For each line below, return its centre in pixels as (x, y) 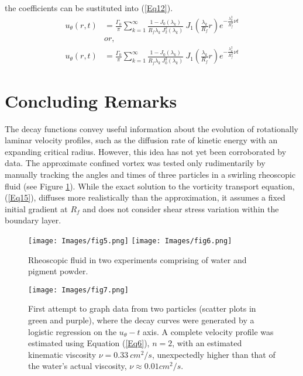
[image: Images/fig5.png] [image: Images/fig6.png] (130, 241)
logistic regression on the (73, 331)
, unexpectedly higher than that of (214, 354)
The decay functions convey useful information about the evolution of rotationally (151, 128)
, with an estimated (207, 343)
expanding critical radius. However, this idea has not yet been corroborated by (146, 151)
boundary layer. (33, 220)
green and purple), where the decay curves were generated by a (141, 320)
